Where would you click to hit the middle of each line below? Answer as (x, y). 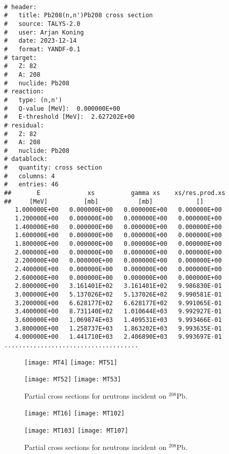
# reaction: (24, 92)
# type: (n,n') (33, 100)
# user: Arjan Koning (44, 32)
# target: (21, 58)
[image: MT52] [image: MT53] (73, 380)
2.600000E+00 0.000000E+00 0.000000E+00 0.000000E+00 (118, 278)
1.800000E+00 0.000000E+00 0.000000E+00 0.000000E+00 (118, 244)
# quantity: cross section (53, 168)
